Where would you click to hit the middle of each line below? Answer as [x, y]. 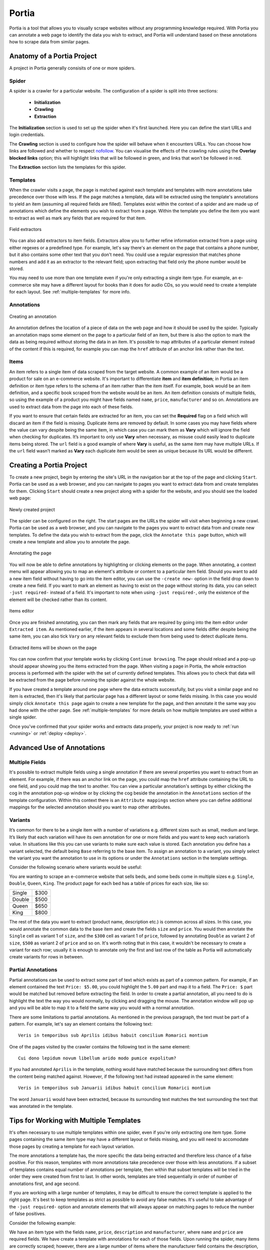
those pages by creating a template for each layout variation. [72, 1146]
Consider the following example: [42, 1223]
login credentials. [27, 134]
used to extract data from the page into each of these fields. [71, 406]
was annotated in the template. [41, 1106]
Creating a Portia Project [48, 465]
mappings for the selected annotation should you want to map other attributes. [90, 807]
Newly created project [32, 509]
